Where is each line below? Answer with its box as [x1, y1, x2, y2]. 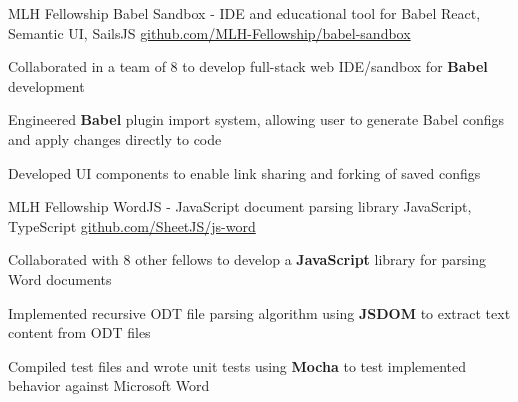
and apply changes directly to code [8, 128, 222, 149]
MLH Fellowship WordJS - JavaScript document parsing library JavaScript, [8, 196, 472, 217]
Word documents [8, 268, 112, 289]
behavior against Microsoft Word [8, 375, 210, 396]
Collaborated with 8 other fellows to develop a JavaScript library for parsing [8, 249, 487, 270]
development [8, 75, 85, 96]
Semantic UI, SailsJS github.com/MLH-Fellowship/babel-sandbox [8, 22, 411, 43]
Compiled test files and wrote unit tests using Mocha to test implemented [8, 355, 466, 376]
